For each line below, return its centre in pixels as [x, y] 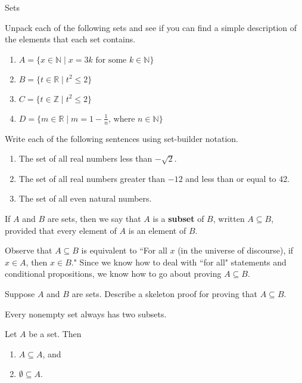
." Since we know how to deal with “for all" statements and [179, 262]
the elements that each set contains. [70, 39]
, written [229, 218]
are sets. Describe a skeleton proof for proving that [165, 293]
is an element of [157, 230]
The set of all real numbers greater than [92, 178]
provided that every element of [61, 230]
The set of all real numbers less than [85, 158]
